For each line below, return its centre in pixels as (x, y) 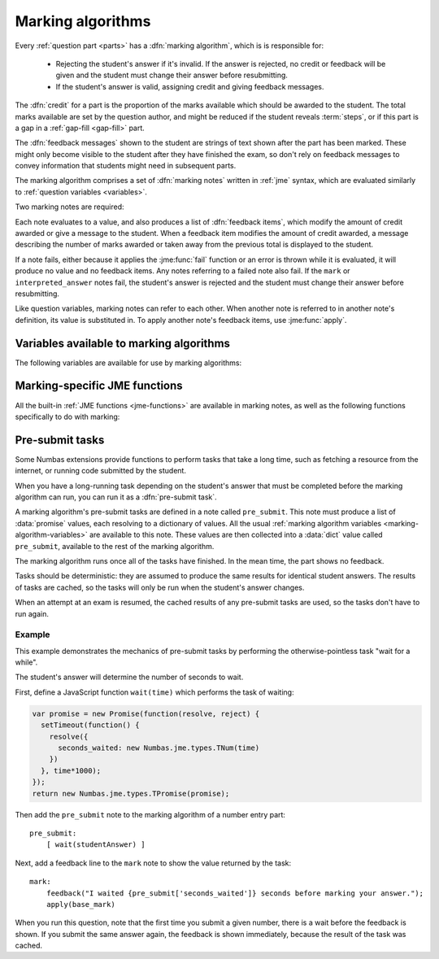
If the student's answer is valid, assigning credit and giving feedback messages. (190, 86)
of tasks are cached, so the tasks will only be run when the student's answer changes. (160, 587)
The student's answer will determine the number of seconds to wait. (129, 677)
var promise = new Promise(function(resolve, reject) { (146, 713)
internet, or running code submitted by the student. (101, 471)
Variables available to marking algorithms (123, 343)
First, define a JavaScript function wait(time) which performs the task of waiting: (154, 692)
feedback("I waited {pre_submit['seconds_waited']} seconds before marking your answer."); (235, 893)
